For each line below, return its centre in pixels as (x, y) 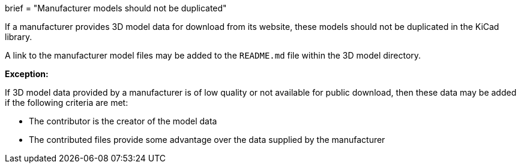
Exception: (27, 74)
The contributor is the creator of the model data (123, 121)
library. (19, 37)
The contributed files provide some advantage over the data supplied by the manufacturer (207, 140)
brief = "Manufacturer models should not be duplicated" (116, 8)
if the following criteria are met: (67, 103)
